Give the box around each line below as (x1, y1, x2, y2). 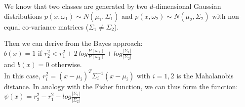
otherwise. (51, 59, 82, 70)
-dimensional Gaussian (153, 1, 221, 11)
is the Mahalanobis (176, 70, 234, 80)
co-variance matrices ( (22, 21, 89, 32)
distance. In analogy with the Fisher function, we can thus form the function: (4, 81, 238, 91)
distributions (4, 10, 42, 21)
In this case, (4, 70, 41, 80)
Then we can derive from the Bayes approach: (4, 38, 143, 48)
